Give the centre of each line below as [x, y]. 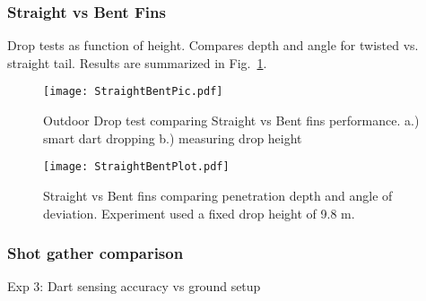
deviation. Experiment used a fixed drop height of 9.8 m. [199, 213]
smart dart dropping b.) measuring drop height [173, 138]
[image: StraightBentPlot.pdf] [136, 167]
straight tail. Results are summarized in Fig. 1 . [137, 62]
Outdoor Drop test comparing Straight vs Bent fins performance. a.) [231, 120]
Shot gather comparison [96, 253]
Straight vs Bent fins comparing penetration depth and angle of [218, 195]
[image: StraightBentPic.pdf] [133, 92]
